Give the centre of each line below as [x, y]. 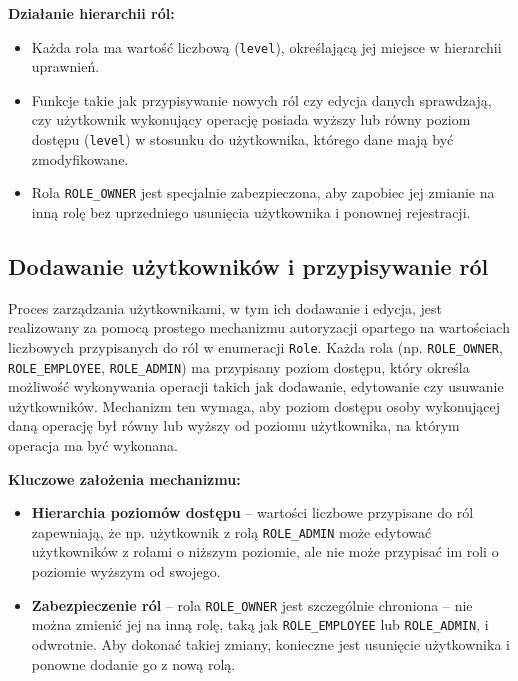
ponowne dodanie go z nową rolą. [133, 663]
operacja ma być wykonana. [93, 445]
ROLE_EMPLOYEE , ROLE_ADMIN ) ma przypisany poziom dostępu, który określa [239, 366]
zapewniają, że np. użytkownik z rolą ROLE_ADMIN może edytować [231, 531]
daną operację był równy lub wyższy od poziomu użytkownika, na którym [234, 425]
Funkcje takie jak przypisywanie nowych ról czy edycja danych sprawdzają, [261, 99]
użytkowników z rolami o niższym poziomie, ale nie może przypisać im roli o [265, 551]
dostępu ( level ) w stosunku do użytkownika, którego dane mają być [242, 139]
